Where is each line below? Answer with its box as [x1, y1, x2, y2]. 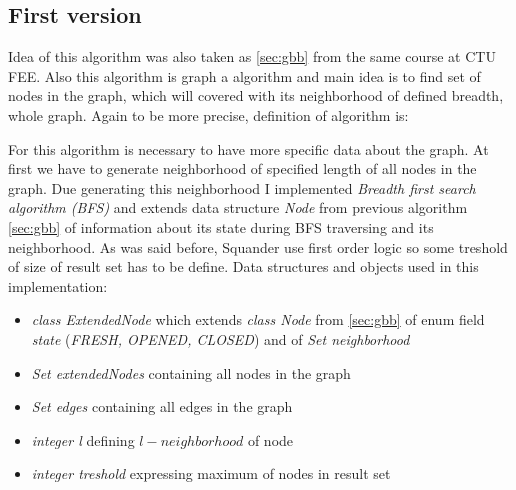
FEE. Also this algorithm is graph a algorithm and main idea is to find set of [8, 65, 481, 86]
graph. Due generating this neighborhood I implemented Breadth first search [8, 177, 476, 198]
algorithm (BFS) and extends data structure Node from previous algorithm [8, 197, 468, 218]
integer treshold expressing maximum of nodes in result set [31, 463, 391, 484]
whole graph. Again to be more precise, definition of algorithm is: [8, 104, 409, 125]
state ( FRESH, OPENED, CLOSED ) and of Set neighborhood [31, 328, 410, 349]
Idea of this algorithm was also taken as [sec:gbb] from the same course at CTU [8, 46, 496, 67]
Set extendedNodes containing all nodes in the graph [31, 362, 351, 383]
